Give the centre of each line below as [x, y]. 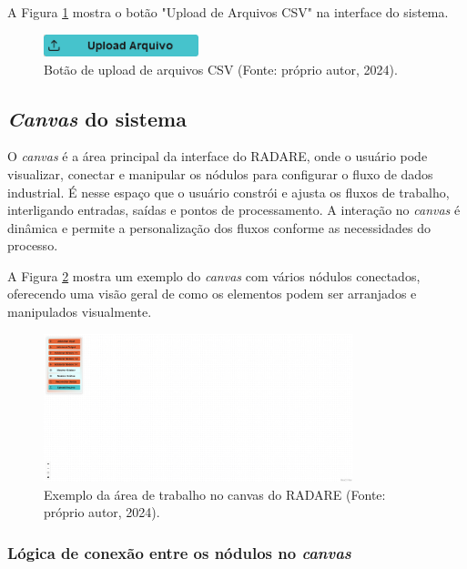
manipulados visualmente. [80, 312]
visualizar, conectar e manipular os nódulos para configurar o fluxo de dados [220, 173]
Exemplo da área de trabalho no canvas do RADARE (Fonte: [215, 494]
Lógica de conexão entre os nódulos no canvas [179, 552]
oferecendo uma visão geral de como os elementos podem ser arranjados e [212, 294]
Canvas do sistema [97, 118]
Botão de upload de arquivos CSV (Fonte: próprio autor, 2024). [221, 69]
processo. [33, 245]
